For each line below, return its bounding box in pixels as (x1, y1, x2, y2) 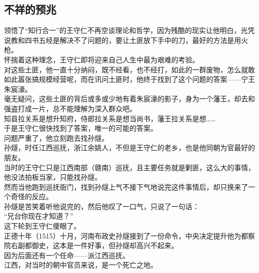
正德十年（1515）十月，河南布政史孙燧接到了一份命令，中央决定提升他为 (4, 230, 241, 241)
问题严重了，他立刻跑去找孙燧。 (4, 132, 109, 143)
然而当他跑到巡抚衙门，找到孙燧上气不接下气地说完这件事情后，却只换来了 (4, 181, 248, 192)
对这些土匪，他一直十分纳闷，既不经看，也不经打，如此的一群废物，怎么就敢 (4, 64, 255, 74)
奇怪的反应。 (10, 191, 53, 202)
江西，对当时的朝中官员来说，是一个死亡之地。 (4, 260, 157, 270)
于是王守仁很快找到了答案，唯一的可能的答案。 (4, 123, 157, 133)
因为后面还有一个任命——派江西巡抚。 (4, 250, 129, 260)
